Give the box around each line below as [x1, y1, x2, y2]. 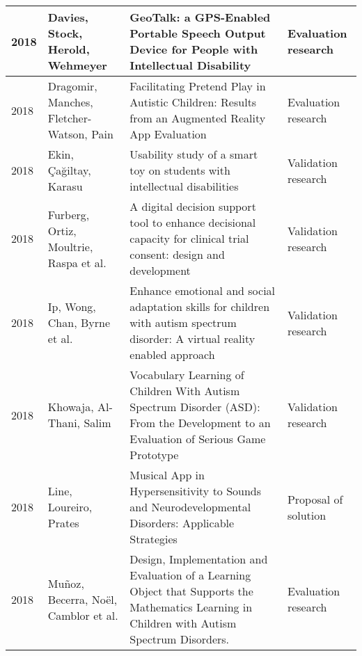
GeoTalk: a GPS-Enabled [129, 9, 271, 25]
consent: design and [129, 246, 225, 262]
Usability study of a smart [129, 146, 258, 162]
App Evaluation [129, 126, 207, 142]
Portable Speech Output [129, 25, 266, 41]
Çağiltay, [47, 162, 91, 178]
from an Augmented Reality [129, 110, 266, 126]
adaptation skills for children [129, 298, 270, 314]
